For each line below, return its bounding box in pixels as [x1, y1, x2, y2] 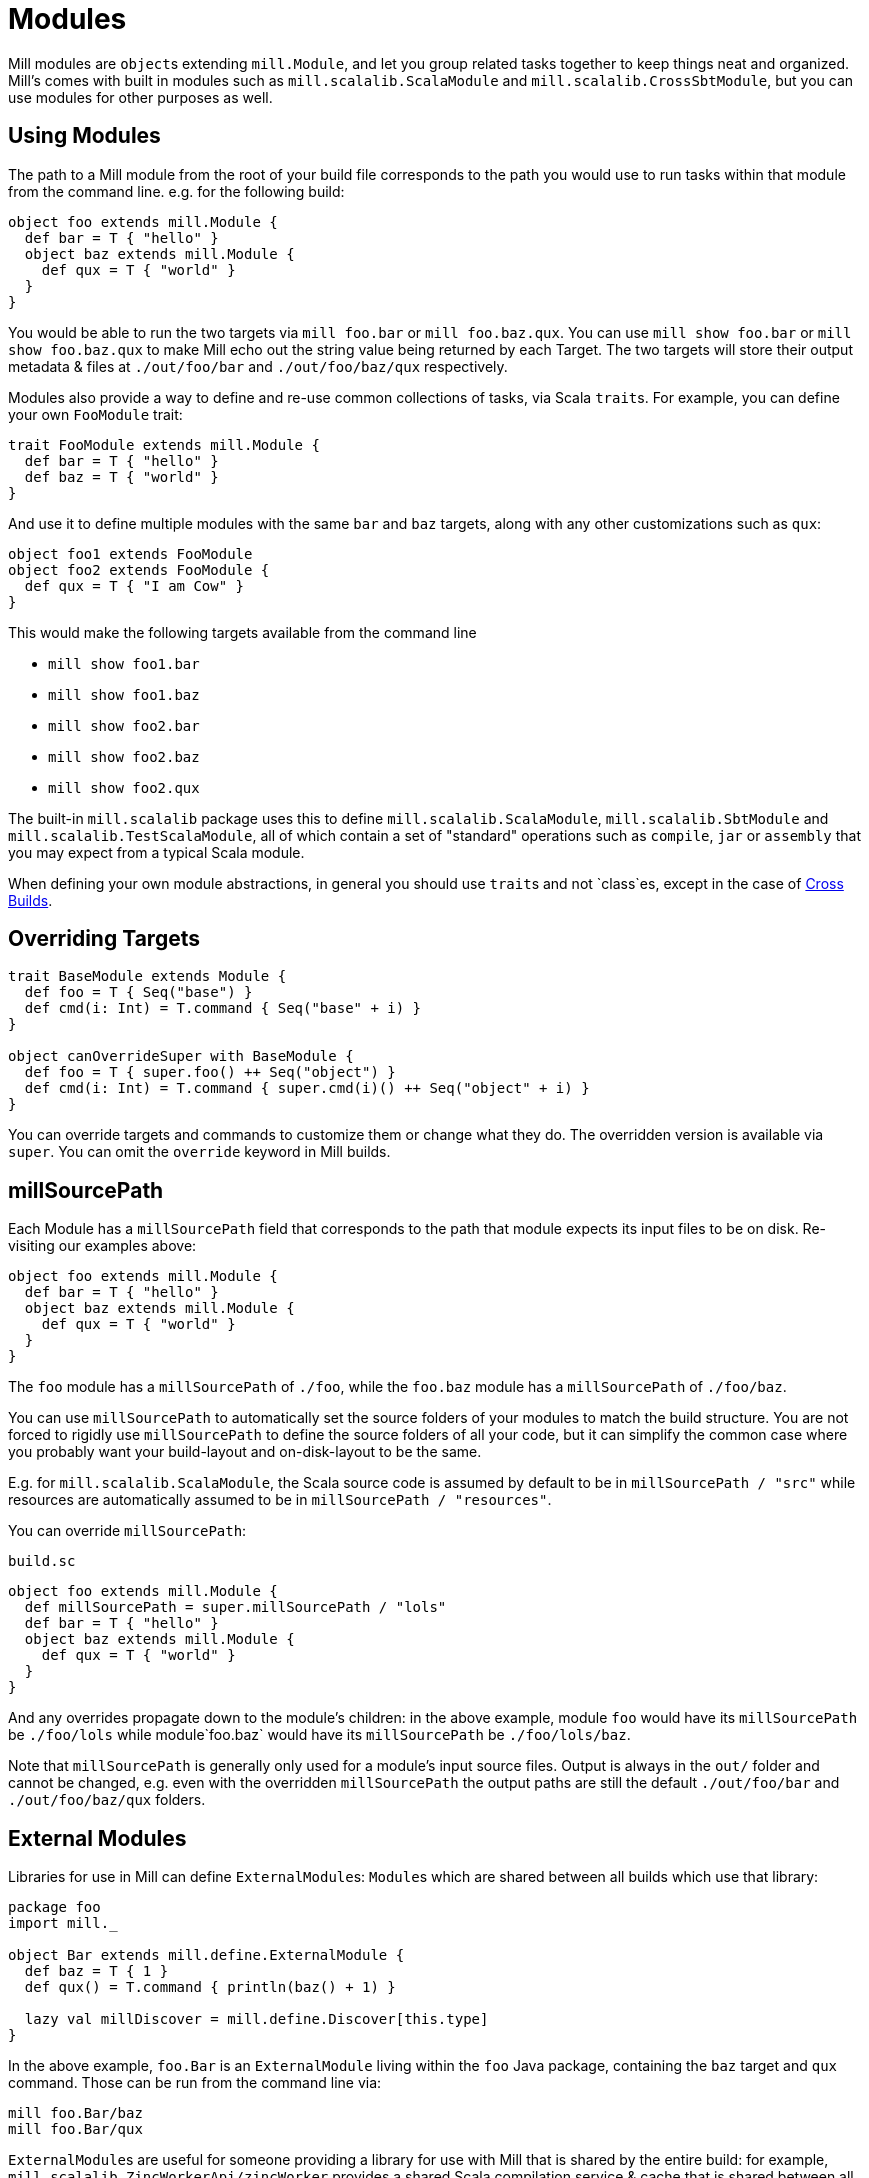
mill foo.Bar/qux [8, 2121, 143, 2138]
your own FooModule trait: [8, 405, 183, 423]
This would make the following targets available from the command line [8, 623, 477, 641]
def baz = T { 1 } [24, 1963, 169, 1980]
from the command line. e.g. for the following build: [8, 182, 345, 200]
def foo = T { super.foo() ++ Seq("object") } [24, 1064, 396, 1081]
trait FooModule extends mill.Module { [8, 436, 320, 453]
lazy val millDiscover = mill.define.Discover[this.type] [24, 2011, 489, 2028]
